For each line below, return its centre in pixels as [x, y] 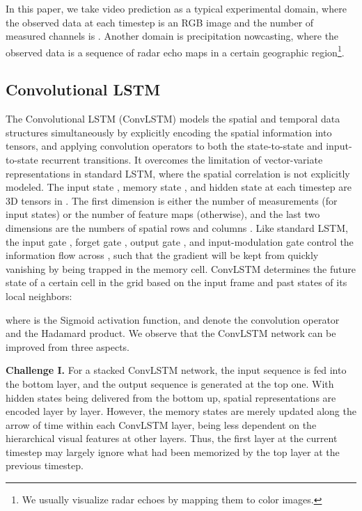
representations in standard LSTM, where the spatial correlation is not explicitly [178, 173]
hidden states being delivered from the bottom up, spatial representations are [171, 397]
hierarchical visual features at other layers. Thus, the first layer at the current [172, 438]
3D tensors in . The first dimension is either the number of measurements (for [172, 200]
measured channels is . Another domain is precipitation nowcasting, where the [172, 36]
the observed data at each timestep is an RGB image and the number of [160, 22]
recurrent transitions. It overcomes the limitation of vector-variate [182, 160]
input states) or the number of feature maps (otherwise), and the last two [163, 214]
